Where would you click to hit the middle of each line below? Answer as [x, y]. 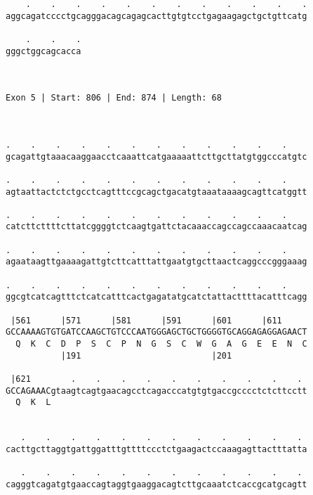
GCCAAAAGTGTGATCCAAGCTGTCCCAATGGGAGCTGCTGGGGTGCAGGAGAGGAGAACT [156, 332]
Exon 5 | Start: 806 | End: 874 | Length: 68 [114, 98]
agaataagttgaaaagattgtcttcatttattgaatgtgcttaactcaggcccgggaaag [156, 262]
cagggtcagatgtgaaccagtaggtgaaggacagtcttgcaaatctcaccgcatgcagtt [156, 484]
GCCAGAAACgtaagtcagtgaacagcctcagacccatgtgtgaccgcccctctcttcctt [156, 391]
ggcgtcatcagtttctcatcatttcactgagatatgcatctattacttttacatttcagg [156, 297]
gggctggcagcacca [44, 51]
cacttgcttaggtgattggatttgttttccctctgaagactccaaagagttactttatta [156, 449]
